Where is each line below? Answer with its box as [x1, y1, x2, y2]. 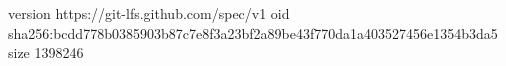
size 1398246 [8, 42, 84, 63]
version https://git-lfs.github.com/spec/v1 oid [8, 3, 290, 23]
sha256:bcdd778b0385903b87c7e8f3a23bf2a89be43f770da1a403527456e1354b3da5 [8, 22, 498, 43]
